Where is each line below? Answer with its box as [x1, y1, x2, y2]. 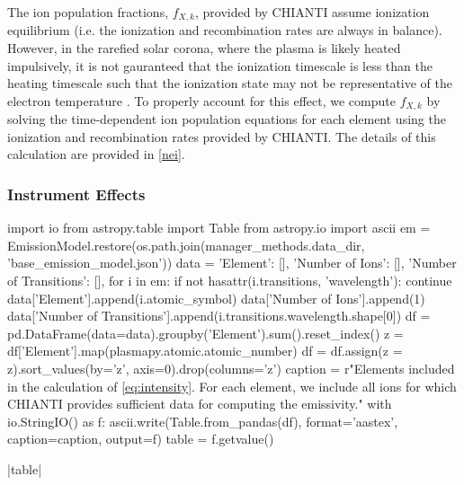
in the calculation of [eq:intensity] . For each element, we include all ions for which [7, 376, 457, 395]
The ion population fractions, [7, 3, 169, 21]
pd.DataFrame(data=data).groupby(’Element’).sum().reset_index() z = [7, 323, 404, 342]
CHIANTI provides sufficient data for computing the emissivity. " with [7, 394, 392, 413]
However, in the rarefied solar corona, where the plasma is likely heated [7, 39, 401, 57]
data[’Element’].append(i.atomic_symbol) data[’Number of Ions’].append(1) [7, 288, 425, 307]
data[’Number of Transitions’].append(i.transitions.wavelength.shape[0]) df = [7, 306, 431, 325]
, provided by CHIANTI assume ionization [195, 3, 430, 21]
